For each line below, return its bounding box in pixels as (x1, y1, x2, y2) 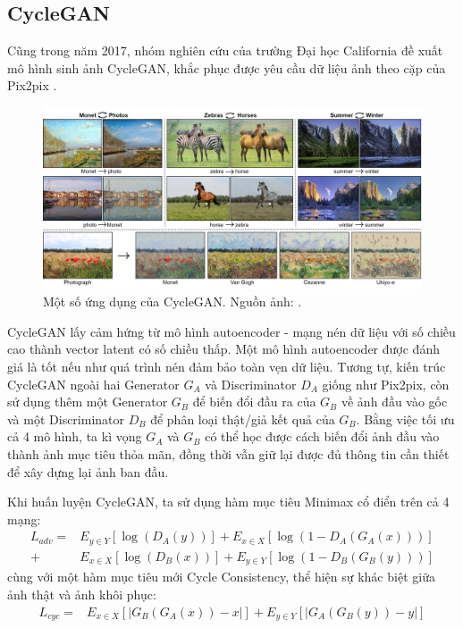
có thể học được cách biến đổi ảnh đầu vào (205, 427, 440, 446)
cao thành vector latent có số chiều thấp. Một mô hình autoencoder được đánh (7, 339, 440, 358)
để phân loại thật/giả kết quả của (150, 409, 335, 428)
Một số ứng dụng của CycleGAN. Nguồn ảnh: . (43, 292, 302, 311)
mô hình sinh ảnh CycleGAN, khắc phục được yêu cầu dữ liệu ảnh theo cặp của (7, 58, 446, 77)
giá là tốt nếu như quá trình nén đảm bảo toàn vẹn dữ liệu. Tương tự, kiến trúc (7, 357, 446, 376)
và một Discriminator (7, 409, 125, 428)
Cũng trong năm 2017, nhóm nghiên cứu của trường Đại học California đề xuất (7, 41, 443, 60)
